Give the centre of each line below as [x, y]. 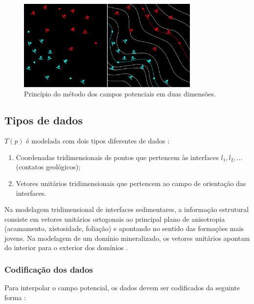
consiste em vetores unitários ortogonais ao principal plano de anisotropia [115, 219]
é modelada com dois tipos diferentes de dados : [98, 141]
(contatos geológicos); [48, 167]
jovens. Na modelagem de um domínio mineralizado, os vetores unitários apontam [127, 238]
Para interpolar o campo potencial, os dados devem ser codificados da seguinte [122, 288]
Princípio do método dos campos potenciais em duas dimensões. [120, 94]
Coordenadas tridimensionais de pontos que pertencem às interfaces [117, 157]
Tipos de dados [44, 120]
